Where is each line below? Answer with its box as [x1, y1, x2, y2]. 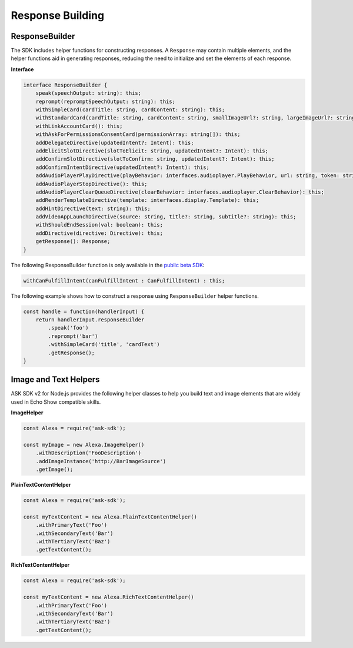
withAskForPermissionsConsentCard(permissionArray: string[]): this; [35, 131, 241, 138]
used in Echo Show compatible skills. [11, 398, 101, 406]
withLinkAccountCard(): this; [35, 122, 123, 129]
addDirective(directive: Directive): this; [35, 230, 163, 237]
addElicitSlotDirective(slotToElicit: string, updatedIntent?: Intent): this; [35, 147, 269, 154]
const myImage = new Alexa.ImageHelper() [23, 441, 145, 448]
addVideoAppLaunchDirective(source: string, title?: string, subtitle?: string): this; [35, 214, 297, 220]
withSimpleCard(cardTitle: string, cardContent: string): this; [35, 107, 225, 113]
